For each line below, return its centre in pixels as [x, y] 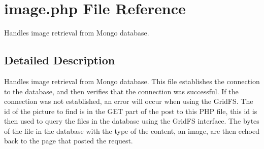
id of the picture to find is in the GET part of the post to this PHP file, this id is [131, 111]
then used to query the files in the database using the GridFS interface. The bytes [132, 121]
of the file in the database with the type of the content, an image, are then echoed [132, 131]
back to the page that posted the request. [69, 141]
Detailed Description [60, 60]
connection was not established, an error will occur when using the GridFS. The [129, 101]
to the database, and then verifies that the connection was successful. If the [121, 91]
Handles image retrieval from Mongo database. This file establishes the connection [132, 81]
